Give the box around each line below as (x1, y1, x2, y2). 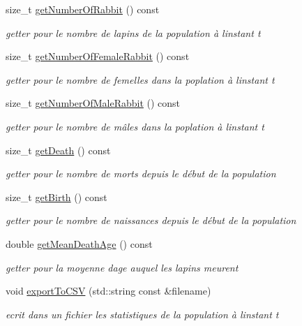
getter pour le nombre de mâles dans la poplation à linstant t (6, 119, 264, 133)
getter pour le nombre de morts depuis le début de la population (6, 166, 276, 181)
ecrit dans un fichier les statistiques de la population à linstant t (6, 306, 279, 321)
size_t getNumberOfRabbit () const (6, 2, 160, 16)
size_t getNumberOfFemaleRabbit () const (6, 49, 190, 64)
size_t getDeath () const (6, 142, 111, 157)
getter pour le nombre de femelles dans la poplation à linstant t (6, 72, 275, 87)
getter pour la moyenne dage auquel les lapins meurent (6, 260, 239, 274)
